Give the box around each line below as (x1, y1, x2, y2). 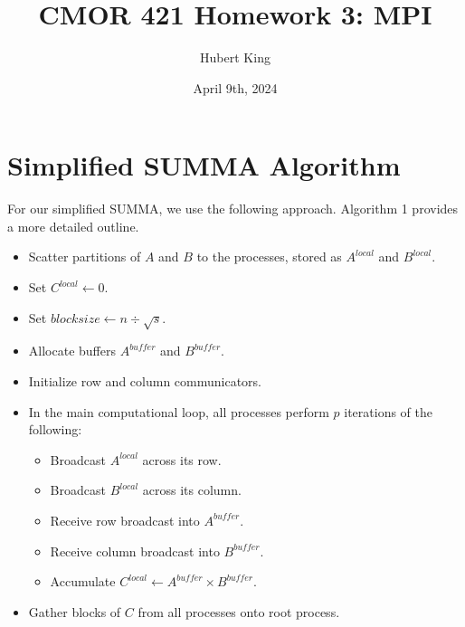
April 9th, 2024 (193, 78, 278, 97)
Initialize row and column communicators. (28, 371, 262, 390)
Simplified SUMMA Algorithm (7, 147, 401, 184)
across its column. (142, 480, 242, 499)
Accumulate (50, 572, 116, 591)
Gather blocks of (28, 602, 121, 621)
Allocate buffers (28, 341, 116, 360)
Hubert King (200, 48, 270, 67)
